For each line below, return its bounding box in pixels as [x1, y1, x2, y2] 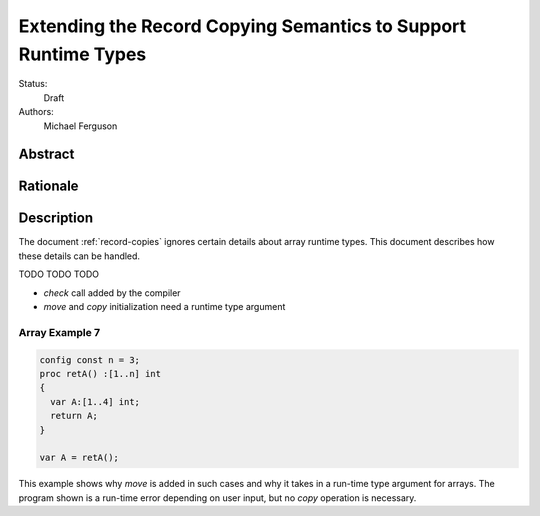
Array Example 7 [18, 325, 101, 339]
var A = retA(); [39, 452, 120, 464]
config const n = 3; [39, 354, 140, 365]
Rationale [18, 178, 79, 195]
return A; [50, 410, 99, 422]
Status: [18, 78, 48, 90]
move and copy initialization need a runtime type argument [43, 301, 286, 313]
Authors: [18, 106, 54, 118]
